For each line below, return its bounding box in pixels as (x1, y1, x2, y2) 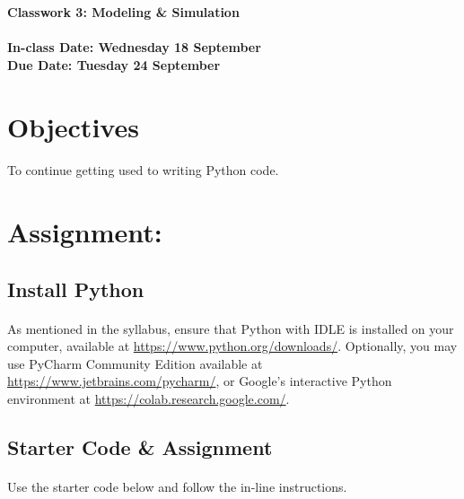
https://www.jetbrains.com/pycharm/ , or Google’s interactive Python (7, 372, 392, 390)
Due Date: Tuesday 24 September (7, 55, 221, 74)
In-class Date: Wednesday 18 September (7, 38, 261, 57)
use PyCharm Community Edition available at (7, 354, 263, 372)
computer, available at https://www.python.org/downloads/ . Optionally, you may (7, 337, 458, 355)
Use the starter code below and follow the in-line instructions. (7, 477, 347, 496)
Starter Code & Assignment (7, 433, 273, 461)
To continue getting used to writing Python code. (7, 161, 279, 179)
